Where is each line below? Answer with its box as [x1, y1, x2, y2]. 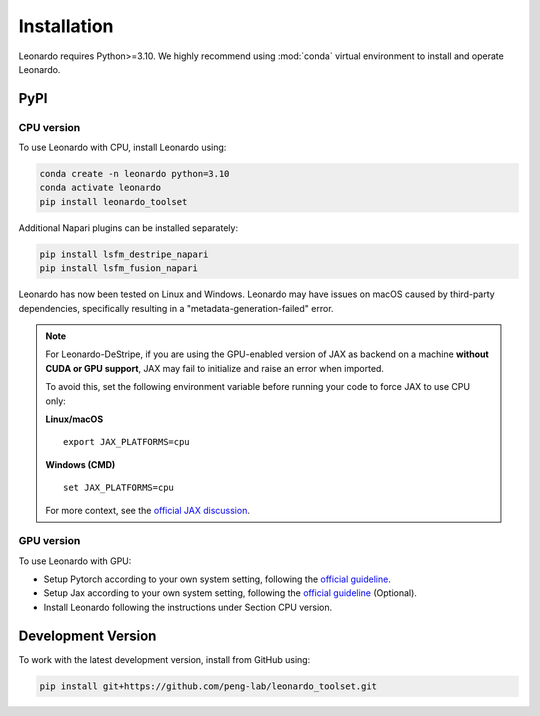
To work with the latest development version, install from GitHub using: [18, 653, 311, 665]
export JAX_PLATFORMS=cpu [63, 436, 190, 448]
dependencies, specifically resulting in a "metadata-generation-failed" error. [18, 302, 334, 314]
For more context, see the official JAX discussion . [45, 504, 250, 516]
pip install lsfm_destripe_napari [39, 248, 209, 260]
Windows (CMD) [45, 458, 116, 470]
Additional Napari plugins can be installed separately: [18, 221, 239, 234]
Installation [18, 15, 114, 37]
